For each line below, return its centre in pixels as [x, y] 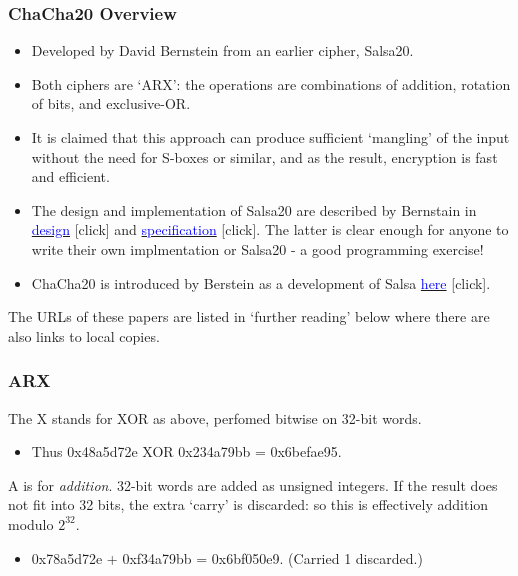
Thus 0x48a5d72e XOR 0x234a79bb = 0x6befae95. [186, 451]
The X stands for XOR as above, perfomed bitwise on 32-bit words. [215, 417]
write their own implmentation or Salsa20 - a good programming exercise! [257, 248]
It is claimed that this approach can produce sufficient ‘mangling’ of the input [270, 137]
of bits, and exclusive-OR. [111, 103]
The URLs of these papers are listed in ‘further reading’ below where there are [249, 316]
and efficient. [70, 176]
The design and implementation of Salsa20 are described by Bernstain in [254, 209]
